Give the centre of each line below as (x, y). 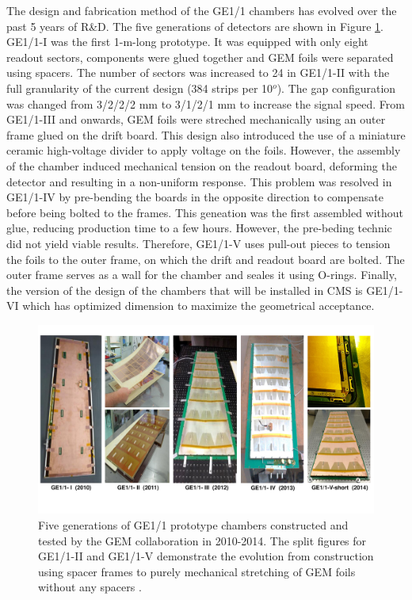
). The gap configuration (336, 88)
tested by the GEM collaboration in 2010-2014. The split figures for (202, 540)
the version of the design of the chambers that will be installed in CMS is (185, 290)
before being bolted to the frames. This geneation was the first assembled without (205, 212)
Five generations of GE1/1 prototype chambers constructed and (193, 524)
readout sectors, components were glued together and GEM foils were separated (200, 57)
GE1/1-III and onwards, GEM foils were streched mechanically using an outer (196, 119)
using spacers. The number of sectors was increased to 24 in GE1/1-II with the (198, 73)
